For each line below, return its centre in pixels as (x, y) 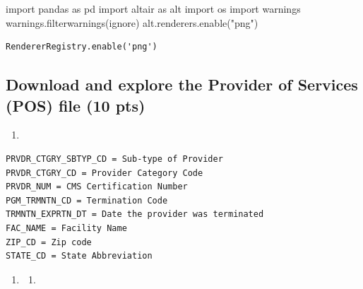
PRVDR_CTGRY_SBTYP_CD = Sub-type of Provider (114, 159)
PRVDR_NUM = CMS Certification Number (97, 187)
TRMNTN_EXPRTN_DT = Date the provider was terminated (135, 214)
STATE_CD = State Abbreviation (79, 256)
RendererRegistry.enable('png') (82, 47)
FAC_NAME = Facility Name (66, 228)
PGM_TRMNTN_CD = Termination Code (87, 200)
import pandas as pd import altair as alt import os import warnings (153, 8)
